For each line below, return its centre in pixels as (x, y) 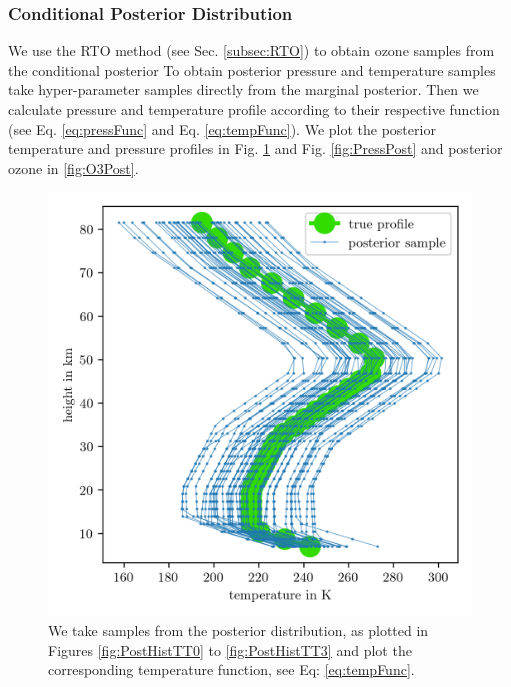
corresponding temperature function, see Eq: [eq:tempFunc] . (231, 669)
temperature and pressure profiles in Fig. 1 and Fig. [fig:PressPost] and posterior (255, 148)
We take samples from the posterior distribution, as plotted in (238, 629)
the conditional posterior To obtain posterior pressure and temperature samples (252, 69)
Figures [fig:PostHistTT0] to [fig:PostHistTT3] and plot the (230, 649)
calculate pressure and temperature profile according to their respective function (254, 109)
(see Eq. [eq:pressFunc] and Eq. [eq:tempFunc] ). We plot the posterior (222, 128)
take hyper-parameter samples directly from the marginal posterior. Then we (243, 89)
